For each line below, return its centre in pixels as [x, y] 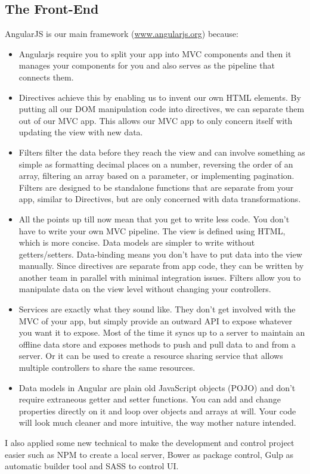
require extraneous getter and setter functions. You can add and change [150, 399]
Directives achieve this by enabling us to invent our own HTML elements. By [160, 97]
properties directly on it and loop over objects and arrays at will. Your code [157, 411]
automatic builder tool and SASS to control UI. [92, 466]
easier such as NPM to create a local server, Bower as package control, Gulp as [149, 454]
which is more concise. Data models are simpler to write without [137, 242]
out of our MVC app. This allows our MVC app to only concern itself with [156, 120]
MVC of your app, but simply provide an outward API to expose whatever [156, 320]
